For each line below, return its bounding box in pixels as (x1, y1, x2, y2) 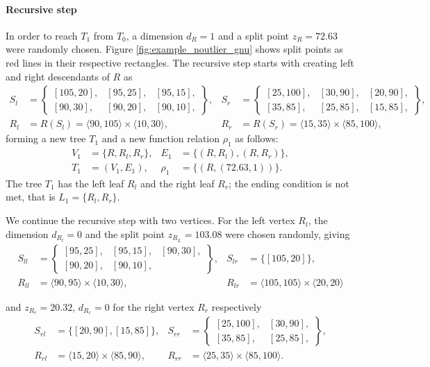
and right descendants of (6, 69, 110, 83)
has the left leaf (58, 176, 124, 190)
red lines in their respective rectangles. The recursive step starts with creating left (6, 55, 354, 69)
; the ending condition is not (229, 176, 349, 190)
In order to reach (6, 28, 78, 42)
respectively (211, 299, 262, 314)
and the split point (85, 226, 165, 241)
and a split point (217, 28, 289, 42)
